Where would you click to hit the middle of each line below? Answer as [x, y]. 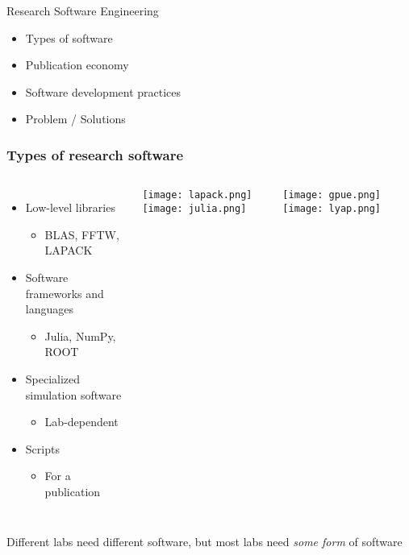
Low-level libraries [70, 207]
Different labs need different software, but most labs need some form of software [204, 541]
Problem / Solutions [75, 119]
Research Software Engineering [83, 10]
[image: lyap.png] [332, 208]
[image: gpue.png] [332, 195]
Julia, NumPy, [80, 335]
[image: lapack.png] [197, 195]
